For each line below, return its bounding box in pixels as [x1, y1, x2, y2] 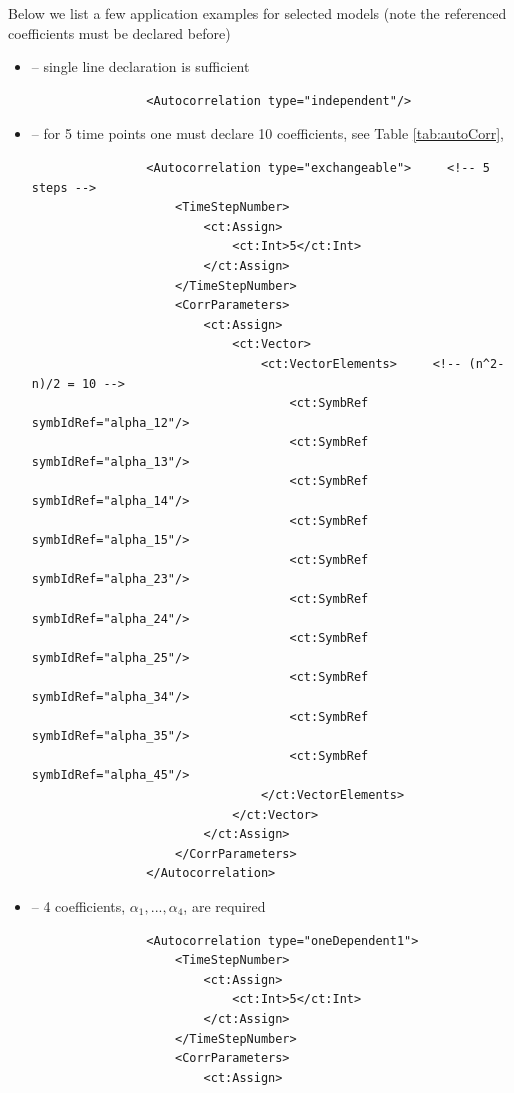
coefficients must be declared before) [8, 22, 231, 43]
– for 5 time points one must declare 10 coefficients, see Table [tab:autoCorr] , [31, 123, 504, 144]
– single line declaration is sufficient [31, 56, 250, 77]
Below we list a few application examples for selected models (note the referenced [8, 3, 507, 23]
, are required [183, 895, 266, 916]
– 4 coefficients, [31, 895, 126, 916]
